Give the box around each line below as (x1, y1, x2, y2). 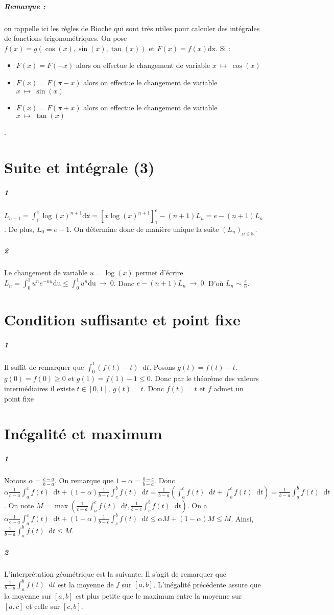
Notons (4, 475, 27, 486)
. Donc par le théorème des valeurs (150, 373, 259, 384)
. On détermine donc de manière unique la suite (69, 223, 219, 234)
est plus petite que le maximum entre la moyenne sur (75, 590, 242, 601)
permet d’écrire (135, 267, 183, 278)
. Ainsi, (231, 513, 254, 524)
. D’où (204, 277, 224, 288)
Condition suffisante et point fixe (4, 309, 241, 330)
